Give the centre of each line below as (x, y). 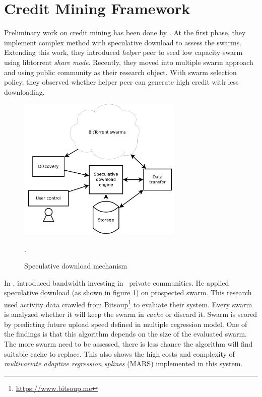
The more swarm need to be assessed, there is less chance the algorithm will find (128, 344)
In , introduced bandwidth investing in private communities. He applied (117, 282)
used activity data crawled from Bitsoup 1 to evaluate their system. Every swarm (128, 304)
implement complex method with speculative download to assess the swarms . (123, 42)
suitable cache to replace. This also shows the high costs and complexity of (119, 353)
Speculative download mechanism (76, 266)
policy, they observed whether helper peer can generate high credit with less (121, 82)
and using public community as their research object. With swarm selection (120, 72)
